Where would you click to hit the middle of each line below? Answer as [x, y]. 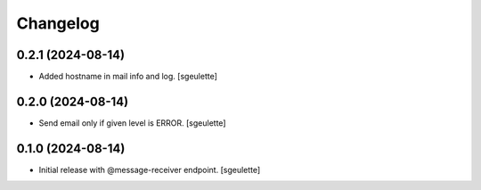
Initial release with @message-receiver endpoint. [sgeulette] [150, 169]
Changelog [58, 23]
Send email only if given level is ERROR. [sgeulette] [132, 123]
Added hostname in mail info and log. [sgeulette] [128, 77]
